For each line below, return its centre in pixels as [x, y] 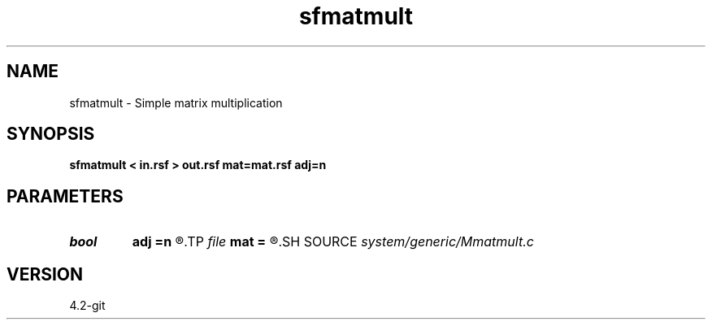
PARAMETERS [65, 196]
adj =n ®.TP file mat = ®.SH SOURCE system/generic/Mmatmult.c [333, 242]
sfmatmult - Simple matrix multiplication [176, 102]
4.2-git [87, 306]
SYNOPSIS [51, 134]
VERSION [45, 274]
